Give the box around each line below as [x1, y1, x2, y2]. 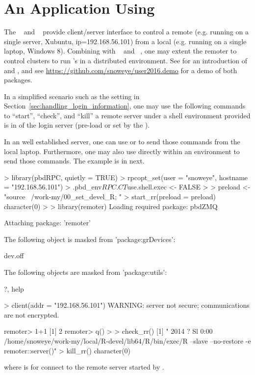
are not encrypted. [4, 309, 59, 320]
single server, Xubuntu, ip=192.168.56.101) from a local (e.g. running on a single [4, 36, 247, 46]
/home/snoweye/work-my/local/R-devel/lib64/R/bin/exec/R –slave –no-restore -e [4, 335, 251, 346]
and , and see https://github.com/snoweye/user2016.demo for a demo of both [4, 65, 237, 75]
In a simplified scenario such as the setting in [4, 91, 140, 101]
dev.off [4, 250, 24, 261]
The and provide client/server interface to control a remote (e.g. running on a [4, 27, 249, 37]
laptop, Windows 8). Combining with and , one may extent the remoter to [4, 46, 237, 56]
